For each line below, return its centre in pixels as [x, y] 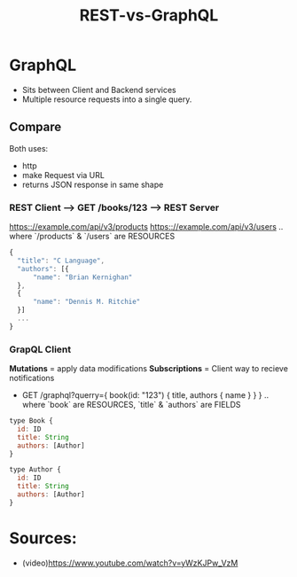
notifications [32, 378]
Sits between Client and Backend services [99, 90]
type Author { [35, 470]
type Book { [31, 421]
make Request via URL [63, 175]
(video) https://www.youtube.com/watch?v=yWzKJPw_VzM [130, 563]
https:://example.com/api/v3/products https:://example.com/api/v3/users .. [146, 227]
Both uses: [29, 148]
